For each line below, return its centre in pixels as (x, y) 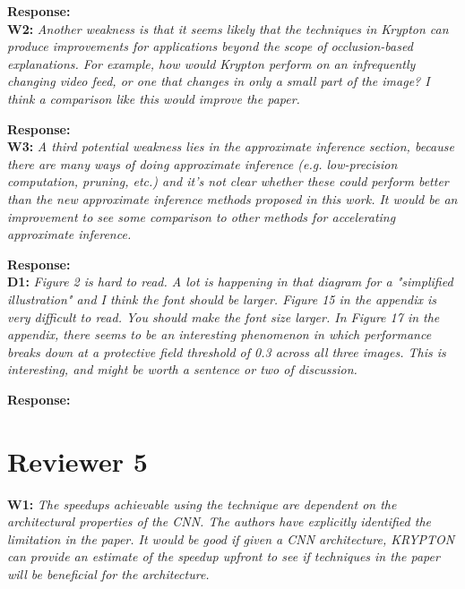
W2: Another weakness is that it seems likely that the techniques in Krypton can (228, 28)
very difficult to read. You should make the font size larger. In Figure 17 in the (224, 316)
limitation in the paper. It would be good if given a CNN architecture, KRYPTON (231, 538)
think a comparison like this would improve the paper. (154, 98)
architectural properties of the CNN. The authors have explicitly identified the (220, 521)
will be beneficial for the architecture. (108, 573)
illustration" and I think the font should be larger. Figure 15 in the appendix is (222, 299)
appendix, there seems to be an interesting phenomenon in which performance (220, 334)
